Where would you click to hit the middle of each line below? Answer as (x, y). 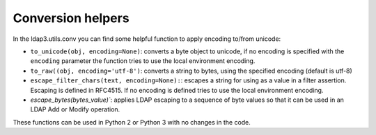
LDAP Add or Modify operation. (75, 109)
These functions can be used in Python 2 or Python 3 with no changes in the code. (132, 122)
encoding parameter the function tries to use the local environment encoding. (143, 61)
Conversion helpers (71, 18)
